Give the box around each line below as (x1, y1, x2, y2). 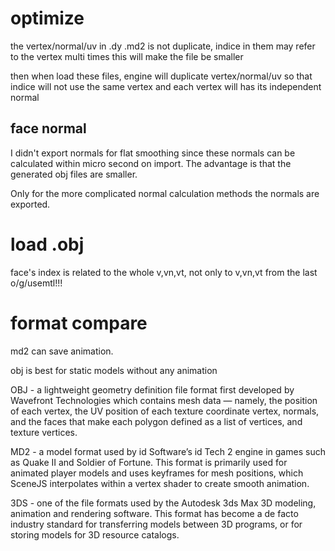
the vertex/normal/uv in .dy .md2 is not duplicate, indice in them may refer (10, 40, 316, 52)
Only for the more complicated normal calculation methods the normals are (10, 187, 320, 199)
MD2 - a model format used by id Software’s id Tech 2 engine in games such (10, 445, 326, 457)
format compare (10, 312, 148, 334)
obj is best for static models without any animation (10, 364, 218, 376)
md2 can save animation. (10, 345, 114, 357)
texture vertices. (10, 426, 78, 438)
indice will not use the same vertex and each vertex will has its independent (10, 80, 322, 92)
